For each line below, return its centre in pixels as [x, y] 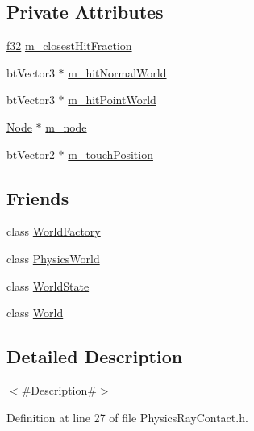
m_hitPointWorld [112, 100]
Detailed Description [95, 356]
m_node [66, 126]
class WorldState [48, 285]
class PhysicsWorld [53, 258]
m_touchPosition [110, 154]
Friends [38, 197]
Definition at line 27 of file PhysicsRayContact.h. [127, 417]
